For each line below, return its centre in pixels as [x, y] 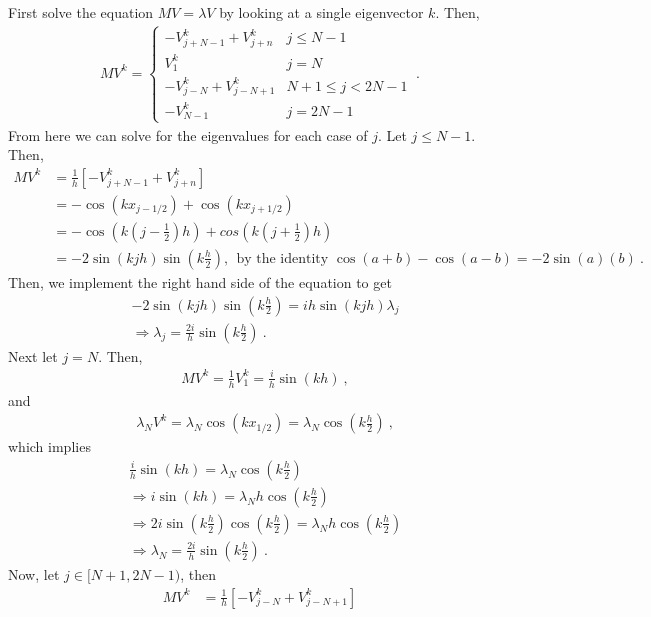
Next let [33, 355]
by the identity [282, 258]
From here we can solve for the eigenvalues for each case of [188, 134]
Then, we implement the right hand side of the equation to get [200, 281]
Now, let [34, 573]
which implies [49, 446]
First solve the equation [81, 12]
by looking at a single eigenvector [321, 12]
